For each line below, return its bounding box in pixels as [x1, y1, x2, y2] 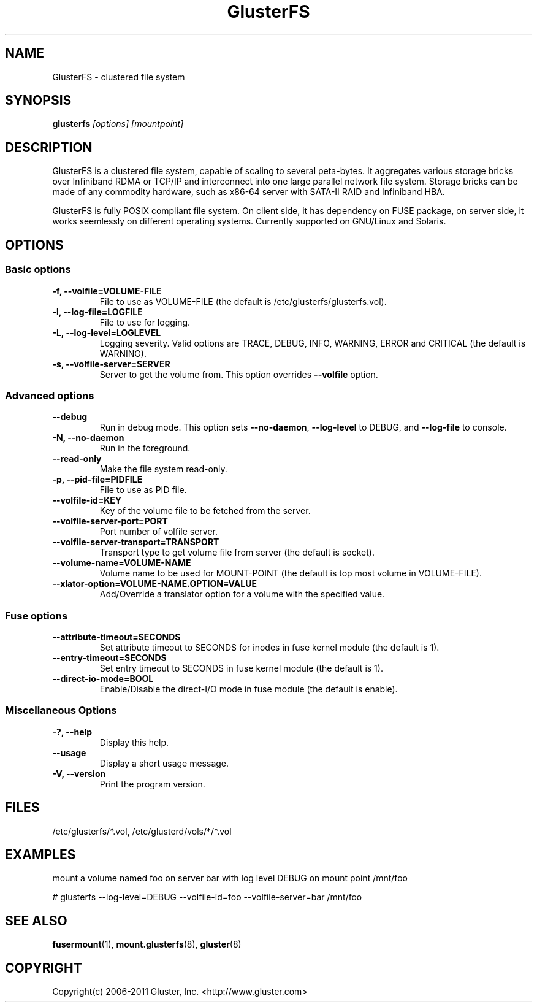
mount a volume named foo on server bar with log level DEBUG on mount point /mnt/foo [52, 873, 408, 884]
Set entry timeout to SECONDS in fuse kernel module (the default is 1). [99, 663, 383, 673]
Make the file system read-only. [99, 464, 227, 475]
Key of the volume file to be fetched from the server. [99, 505, 311, 516]
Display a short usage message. [99, 757, 229, 768]
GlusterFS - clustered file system [52, 71, 185, 82]
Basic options [5, 263, 71, 276]
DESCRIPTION [5, 139, 93, 155]
